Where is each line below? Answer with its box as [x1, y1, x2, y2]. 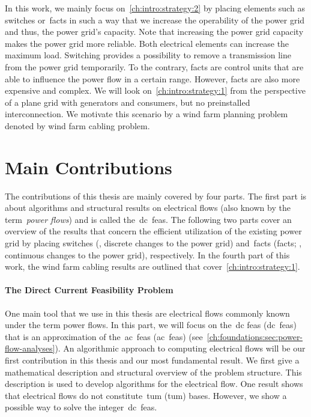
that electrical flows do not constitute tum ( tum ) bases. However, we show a [5, 389, 287, 401]
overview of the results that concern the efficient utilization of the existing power [5, 225, 302, 237]
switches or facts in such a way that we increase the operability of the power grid [5, 13, 305, 26]
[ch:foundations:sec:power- [207, 330, 303, 342]
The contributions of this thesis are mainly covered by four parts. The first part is [5, 189, 307, 202]
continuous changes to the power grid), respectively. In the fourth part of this [5, 248, 290, 261]
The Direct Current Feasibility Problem [5, 284, 174, 296]
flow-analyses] [5, 342, 55, 355]
